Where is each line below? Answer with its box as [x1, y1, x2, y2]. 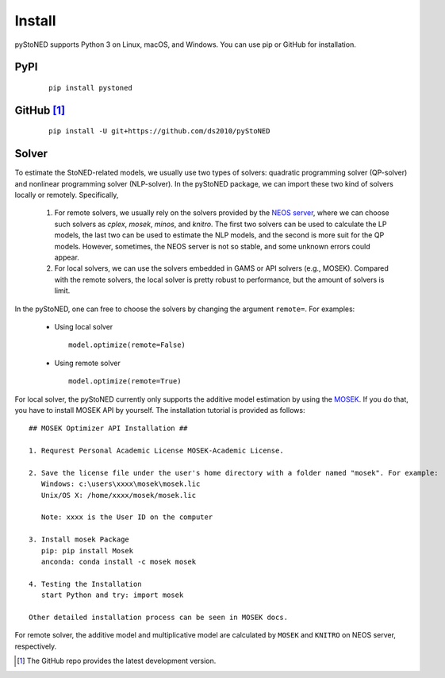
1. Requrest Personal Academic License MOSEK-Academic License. [29, 446, 285, 456]
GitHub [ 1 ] [14, 103, 66, 117]
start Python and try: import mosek [40, 591, 184, 599]
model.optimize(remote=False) [68, 341, 186, 349]
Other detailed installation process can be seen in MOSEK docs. [29, 612, 289, 622]
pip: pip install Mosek [40, 546, 134, 555]
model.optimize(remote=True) [68, 377, 182, 386]
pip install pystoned [48, 83, 132, 92]
